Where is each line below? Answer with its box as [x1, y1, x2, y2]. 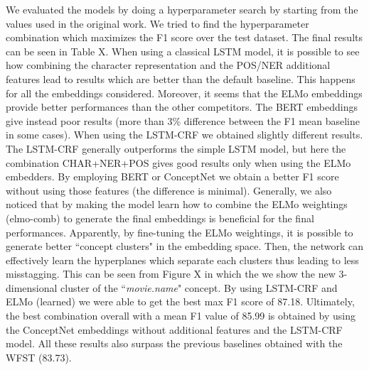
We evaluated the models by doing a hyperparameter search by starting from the [6, 2, 358, 16]
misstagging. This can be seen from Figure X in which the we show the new [6, 266, 336, 281]
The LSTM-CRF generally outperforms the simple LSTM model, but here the [6, 141, 346, 156]
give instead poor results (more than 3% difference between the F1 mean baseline [6, 113, 360, 128]
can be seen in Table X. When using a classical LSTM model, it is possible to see [6, 43, 360, 58]
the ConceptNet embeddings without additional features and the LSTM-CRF [6, 322, 343, 337]
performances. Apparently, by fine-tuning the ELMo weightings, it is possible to [6, 224, 353, 239]
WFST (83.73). [6, 349, 72, 364]
